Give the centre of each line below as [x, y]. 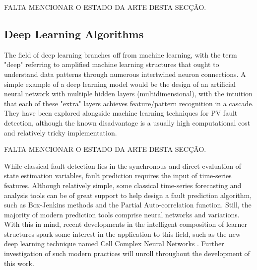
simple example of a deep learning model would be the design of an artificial [120, 84]
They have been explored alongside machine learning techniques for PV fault [121, 113]
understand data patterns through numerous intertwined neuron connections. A [125, 74]
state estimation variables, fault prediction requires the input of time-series [118, 175]
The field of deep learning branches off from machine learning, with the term [121, 54]
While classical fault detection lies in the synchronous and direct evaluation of [123, 166]
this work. [19, 263]
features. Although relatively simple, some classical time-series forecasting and [123, 185]
